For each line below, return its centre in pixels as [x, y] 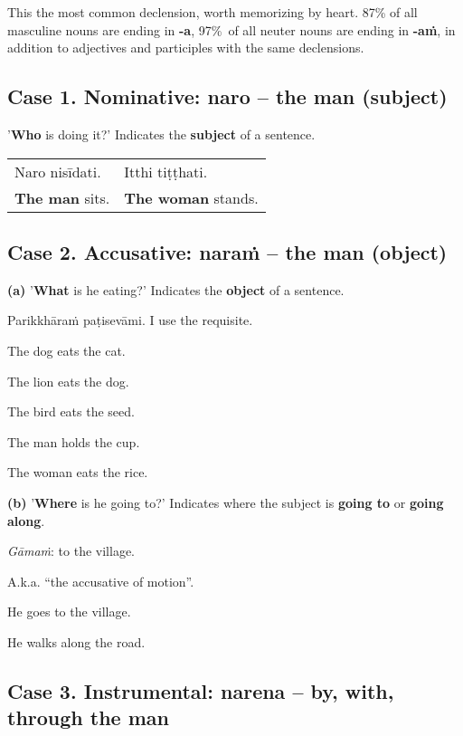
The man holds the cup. [74, 441]
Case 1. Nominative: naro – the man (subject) [227, 96]
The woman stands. [191, 197]
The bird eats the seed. [71, 411]
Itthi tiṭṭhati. [166, 171]
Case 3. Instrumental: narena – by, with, [201, 690]
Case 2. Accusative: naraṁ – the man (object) [227, 251]
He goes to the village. [69, 612]
